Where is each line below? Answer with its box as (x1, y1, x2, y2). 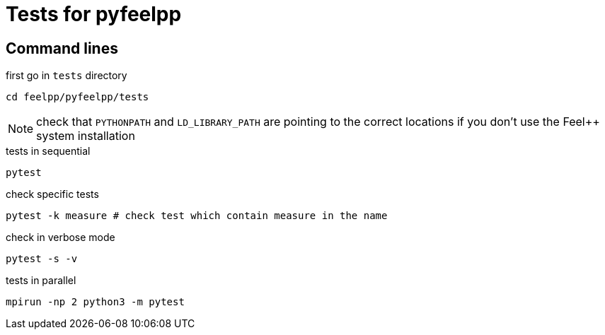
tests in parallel (6, 274, 76, 287)
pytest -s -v (6, 253, 78, 265)
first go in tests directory (6, 69, 127, 82)
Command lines (6, 39, 118, 57)
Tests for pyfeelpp (6, 2, 182, 26)
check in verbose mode (6, 231, 115, 244)
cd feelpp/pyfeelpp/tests (6, 91, 149, 103)
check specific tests (6, 188, 99, 201)
